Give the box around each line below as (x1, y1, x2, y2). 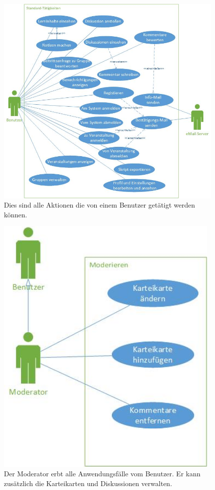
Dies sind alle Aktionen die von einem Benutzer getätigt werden (4, 200, 195, 210)
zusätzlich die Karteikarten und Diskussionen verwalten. (4, 478, 172, 488)
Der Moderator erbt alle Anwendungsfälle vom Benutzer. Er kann (4, 468, 201, 479)
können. (4, 209, 27, 219)
